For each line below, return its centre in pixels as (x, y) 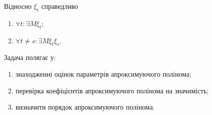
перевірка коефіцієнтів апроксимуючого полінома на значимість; (112, 90)
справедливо (60, 6)
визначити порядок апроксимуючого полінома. (85, 107)
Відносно (18, 6)
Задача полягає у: (30, 57)
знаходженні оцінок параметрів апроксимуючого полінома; (104, 73)
